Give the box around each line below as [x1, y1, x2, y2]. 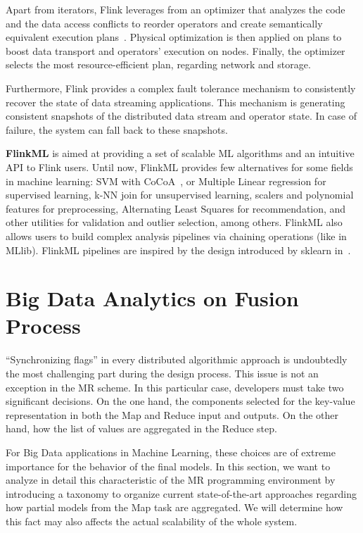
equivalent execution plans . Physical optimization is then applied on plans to [6, 30, 342, 44]
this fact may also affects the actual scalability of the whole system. [6, 513, 298, 528]
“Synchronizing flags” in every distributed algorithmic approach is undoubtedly [6, 352, 348, 367]
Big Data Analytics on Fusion [6, 284, 299, 313]
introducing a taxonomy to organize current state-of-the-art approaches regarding [6, 486, 357, 501]
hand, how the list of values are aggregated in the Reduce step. [6, 421, 277, 436]
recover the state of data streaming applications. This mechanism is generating [6, 94, 345, 109]
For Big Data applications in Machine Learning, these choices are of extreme [6, 444, 336, 459]
